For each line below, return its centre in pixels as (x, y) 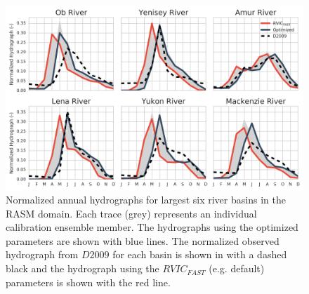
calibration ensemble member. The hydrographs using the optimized (152, 227)
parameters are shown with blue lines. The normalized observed (143, 240)
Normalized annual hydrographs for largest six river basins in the (146, 200)
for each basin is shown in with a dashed (200, 254)
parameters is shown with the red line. (88, 282)
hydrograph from (42, 254)
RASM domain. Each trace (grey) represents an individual (131, 213)
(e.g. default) (237, 268)
